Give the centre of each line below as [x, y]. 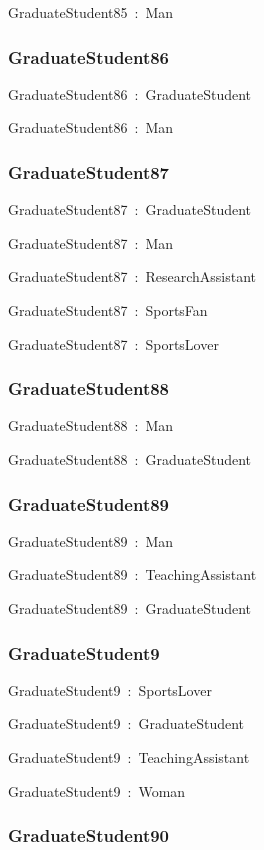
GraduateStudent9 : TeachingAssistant [129, 757]
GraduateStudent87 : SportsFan [108, 310]
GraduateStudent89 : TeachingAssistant [132, 574]
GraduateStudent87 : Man [91, 242]
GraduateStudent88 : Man [91, 425]
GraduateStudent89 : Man [91, 540]
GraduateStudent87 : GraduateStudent [130, 209]
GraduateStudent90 [89, 835]
